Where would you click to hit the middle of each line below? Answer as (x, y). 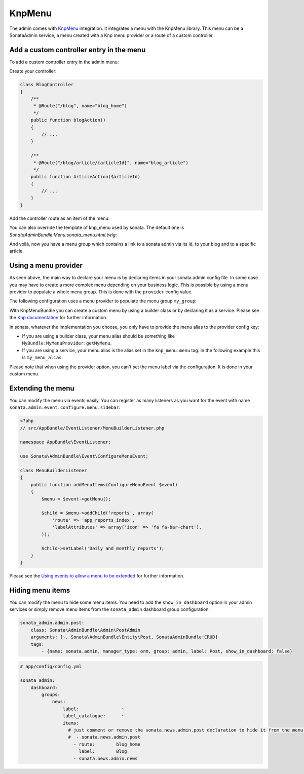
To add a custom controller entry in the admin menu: (64, 62)
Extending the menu (42, 388)
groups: (51, 695)
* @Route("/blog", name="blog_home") (80, 106)
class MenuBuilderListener (53, 471)
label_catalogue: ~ (93, 716)
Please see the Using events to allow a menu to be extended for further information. (97, 576)
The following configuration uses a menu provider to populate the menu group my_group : (103, 301)
